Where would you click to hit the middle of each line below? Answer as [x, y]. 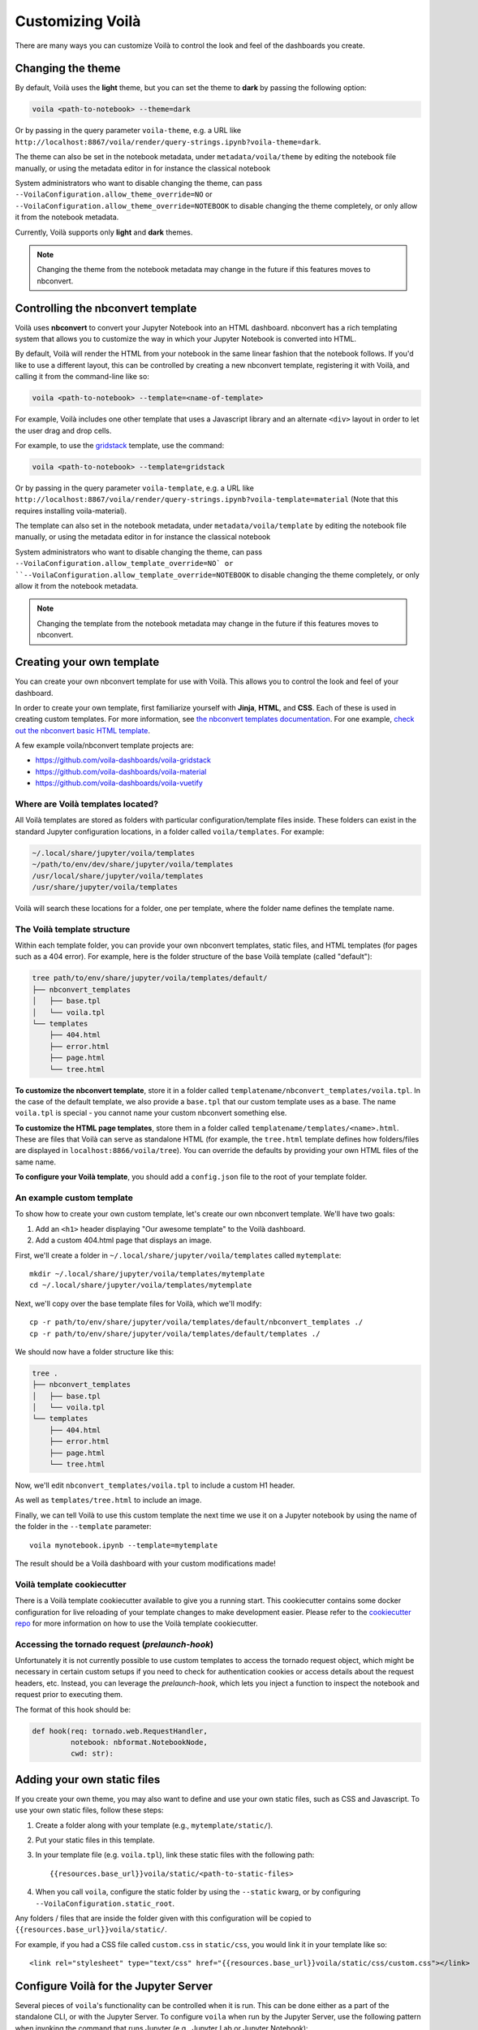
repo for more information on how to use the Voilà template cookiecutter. [137, 1623]
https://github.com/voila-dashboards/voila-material [121, 771]
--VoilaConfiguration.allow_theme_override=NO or [114, 194]
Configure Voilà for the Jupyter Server [114, 1986]
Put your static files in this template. [95, 1840]
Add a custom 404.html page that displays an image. [124, 1240]
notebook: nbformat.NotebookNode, [139, 1742]
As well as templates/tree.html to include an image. [108, 1500]
